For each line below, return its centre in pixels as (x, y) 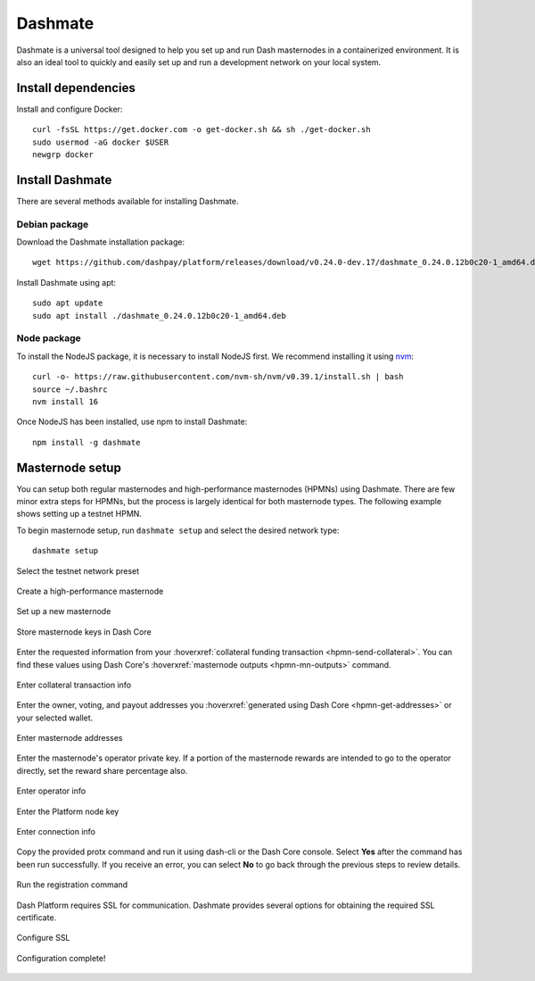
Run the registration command (72, 885)
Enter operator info (51, 791)
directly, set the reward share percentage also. (102, 770)
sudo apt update (68, 303)
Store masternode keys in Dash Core (84, 632)
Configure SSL (43, 938)
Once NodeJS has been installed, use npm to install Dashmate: (132, 422)
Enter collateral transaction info (74, 685)
